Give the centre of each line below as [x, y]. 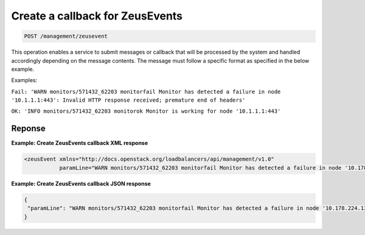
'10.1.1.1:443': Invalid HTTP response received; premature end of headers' [128, 100]
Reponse [28, 129]
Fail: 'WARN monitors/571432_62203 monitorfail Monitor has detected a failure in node [146, 92]
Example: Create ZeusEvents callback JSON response [81, 183]
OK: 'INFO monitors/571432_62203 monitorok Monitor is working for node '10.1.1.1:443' [146, 111]
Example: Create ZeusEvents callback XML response [80, 143]
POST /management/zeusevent [66, 36]
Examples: [24, 80]
